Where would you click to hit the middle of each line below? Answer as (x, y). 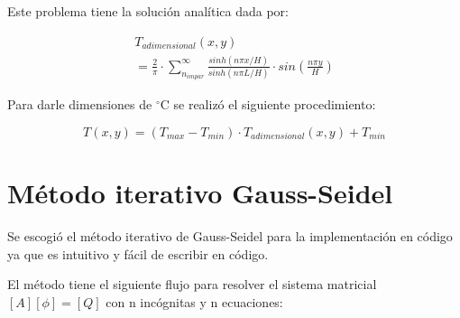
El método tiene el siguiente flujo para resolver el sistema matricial (192, 284)
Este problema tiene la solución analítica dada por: (148, 11)
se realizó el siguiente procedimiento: (275, 104)
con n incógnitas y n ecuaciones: (194, 301)
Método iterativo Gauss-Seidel (200, 193)
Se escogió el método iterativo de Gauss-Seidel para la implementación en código (230, 236)
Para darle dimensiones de (80, 104)
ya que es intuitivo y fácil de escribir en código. (138, 253)
